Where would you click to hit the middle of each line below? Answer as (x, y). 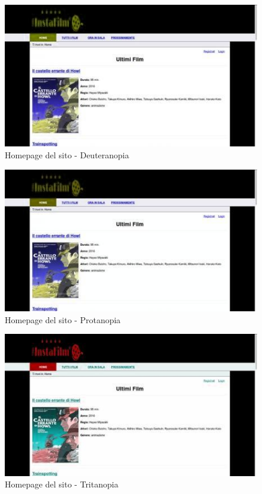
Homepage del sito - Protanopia (63, 319)
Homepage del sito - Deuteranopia (67, 154)
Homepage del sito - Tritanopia (62, 484)
